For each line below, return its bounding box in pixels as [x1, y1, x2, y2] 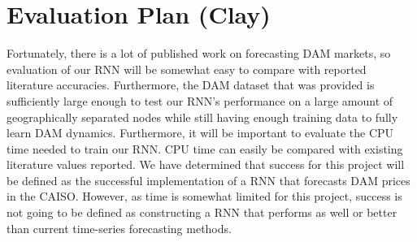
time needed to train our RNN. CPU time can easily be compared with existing [7, 140, 403, 157]
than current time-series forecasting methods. [7, 219, 232, 236]
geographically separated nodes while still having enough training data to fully [7, 108, 398, 125]
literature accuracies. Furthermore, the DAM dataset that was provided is [7, 76, 375, 93]
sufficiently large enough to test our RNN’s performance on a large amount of [7, 92, 393, 109]
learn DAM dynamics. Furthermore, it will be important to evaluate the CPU [7, 124, 394, 141]
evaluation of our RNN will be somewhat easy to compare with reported [7, 60, 367, 77]
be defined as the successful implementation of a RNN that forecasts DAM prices [7, 171, 410, 188]
